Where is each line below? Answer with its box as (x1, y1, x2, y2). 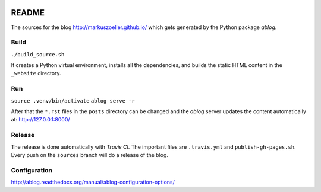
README (11, 8, 45, 18)
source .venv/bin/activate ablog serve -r (11, 97, 135, 104)
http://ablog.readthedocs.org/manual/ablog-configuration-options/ (11, 178, 175, 186)
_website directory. (11, 70, 62, 77)
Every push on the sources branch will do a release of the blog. (11, 151, 169, 158)
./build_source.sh (11, 51, 65, 57)
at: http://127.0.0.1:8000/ (11, 116, 71, 123)
